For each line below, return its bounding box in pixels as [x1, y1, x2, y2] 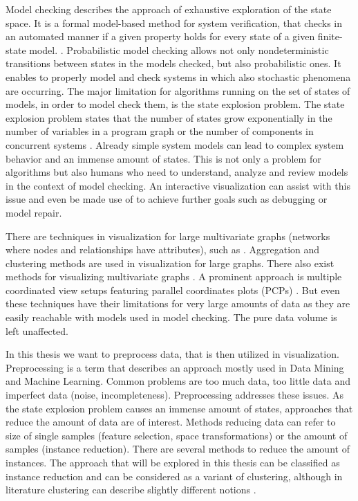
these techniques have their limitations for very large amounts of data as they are [6, 296, 350, 311]
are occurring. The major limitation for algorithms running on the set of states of [6, 83, 350, 98]
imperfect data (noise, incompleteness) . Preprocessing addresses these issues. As [6, 388, 343, 402]
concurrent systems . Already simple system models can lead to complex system [6, 137, 344, 152]
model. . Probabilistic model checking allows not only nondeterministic [29, 42, 329, 57]
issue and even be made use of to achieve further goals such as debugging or [6, 192, 328, 206]
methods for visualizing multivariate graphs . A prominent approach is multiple [6, 269, 342, 284]
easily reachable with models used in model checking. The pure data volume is [6, 310, 337, 325]
